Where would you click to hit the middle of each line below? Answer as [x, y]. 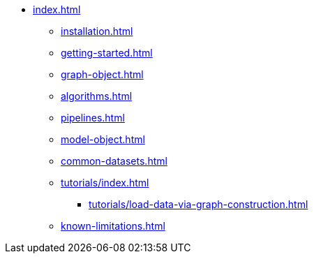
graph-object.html [102, 74]
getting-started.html [107, 53]
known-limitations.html [113, 226]
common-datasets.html [114, 161]
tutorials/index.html [105, 183]
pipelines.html [93, 118]
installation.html [97, 31]
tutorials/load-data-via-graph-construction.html [199, 204]
